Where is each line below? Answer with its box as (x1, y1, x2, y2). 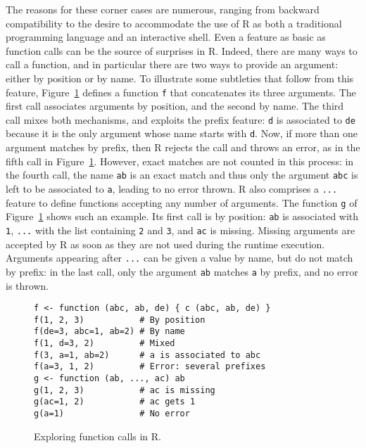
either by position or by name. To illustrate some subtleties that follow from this (6, 70, 354, 85)
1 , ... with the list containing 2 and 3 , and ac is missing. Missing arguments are (6, 222, 355, 237)
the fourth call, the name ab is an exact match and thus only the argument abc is (6, 167, 358, 182)
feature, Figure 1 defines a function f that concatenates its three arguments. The (6, 84, 356, 99)
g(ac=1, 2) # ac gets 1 (34, 397, 196, 407)
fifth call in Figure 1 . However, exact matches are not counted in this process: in (6, 153, 354, 168)
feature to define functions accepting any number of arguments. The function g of (6, 195, 358, 210)
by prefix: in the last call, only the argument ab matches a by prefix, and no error (6, 264, 358, 279)
